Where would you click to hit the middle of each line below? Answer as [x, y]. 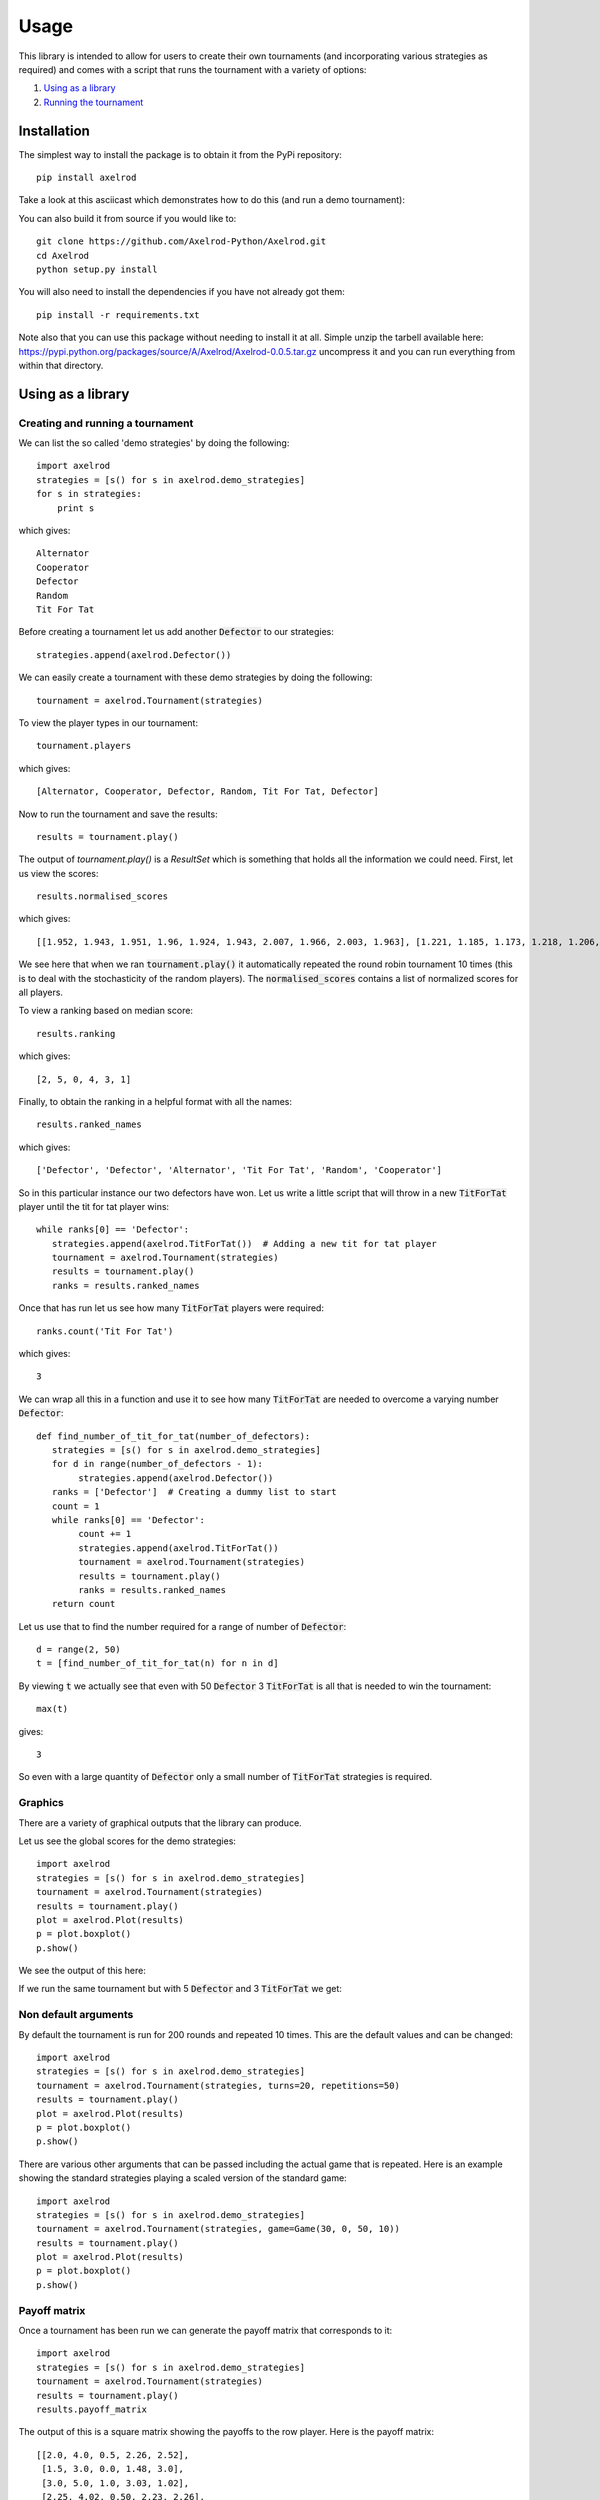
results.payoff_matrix [92, 2409]
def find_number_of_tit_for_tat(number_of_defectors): [173, 1436]
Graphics [41, 1803]
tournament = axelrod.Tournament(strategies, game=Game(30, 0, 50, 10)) [218, 2229]
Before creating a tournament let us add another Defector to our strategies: [176, 632]
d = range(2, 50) [78, 1649]
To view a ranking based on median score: [106, 1011]
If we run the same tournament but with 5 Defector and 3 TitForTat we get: [180, 1989]
